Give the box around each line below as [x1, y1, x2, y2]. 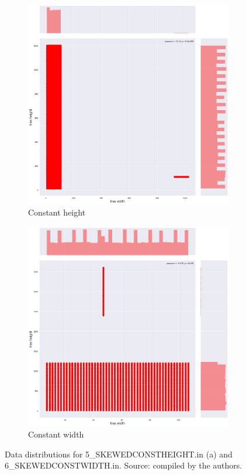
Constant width [28, 428, 84, 440]
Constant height [28, 206, 86, 218]
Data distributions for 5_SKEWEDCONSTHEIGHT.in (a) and [5, 447, 233, 460]
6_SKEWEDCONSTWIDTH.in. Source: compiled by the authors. [5, 459, 242, 471]
